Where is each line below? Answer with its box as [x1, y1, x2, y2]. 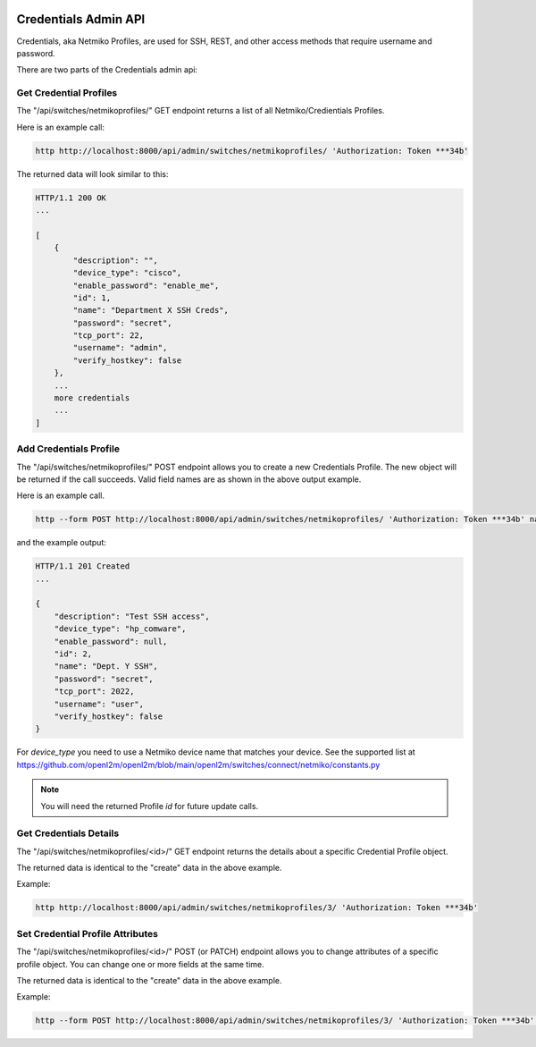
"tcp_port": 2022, [54, 687, 135, 697]
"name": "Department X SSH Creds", [72, 305, 230, 316]
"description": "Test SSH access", [54, 611, 210, 621]
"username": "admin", [72, 342, 168, 353]
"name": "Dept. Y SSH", [54, 662, 158, 671]
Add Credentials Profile [16, 443, 121, 455]
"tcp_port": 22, [72, 331, 145, 341]
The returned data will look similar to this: [16, 168, 169, 179]
